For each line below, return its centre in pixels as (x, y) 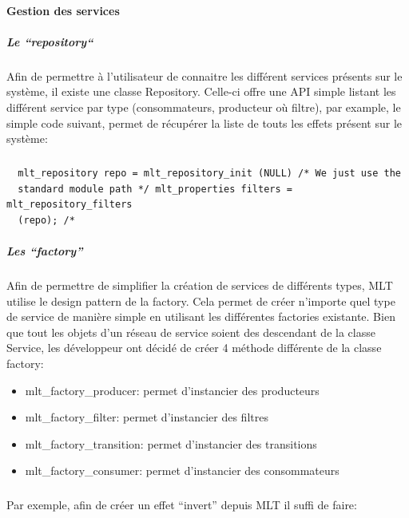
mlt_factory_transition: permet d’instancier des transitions (171, 443)
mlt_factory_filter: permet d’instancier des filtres (147, 417)
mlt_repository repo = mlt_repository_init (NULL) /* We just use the (209, 174)
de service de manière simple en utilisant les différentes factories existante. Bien (201, 316)
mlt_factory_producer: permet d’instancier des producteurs (172, 390)
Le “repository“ (50, 41)
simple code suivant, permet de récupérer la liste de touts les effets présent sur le (204, 123)
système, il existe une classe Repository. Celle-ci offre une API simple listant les (201, 91)
